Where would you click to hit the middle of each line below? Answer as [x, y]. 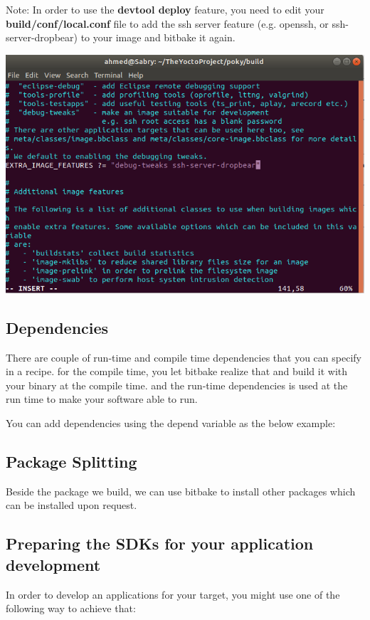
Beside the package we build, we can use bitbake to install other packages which [181, 491]
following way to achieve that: [71, 608]
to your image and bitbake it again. [158, 37]
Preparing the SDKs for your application [160, 543]
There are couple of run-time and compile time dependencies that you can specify [184, 357]
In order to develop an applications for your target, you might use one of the [173, 594]
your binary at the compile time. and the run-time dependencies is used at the [177, 385]
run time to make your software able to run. [102, 399]
